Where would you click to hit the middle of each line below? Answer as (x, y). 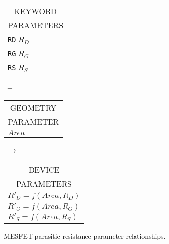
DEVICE (44, 170)
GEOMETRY (33, 107)
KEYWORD (35, 11)
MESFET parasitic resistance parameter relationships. (85, 236)
